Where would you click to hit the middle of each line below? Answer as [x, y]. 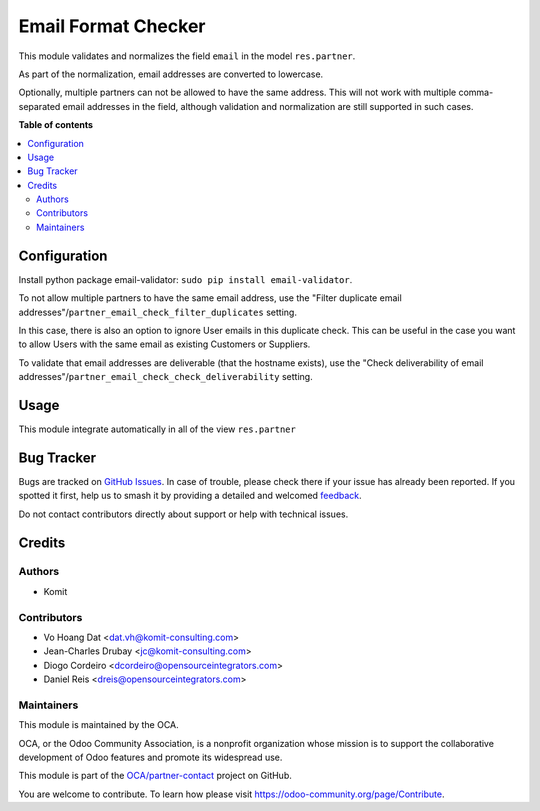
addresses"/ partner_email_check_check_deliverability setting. [166, 377]
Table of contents [56, 125]
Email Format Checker [112, 26]
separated [39, 106]
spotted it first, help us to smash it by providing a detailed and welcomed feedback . [190, 496]
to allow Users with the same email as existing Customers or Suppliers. [164, 344]
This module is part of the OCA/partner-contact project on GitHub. [155, 776]
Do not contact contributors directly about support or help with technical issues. [183, 514]
